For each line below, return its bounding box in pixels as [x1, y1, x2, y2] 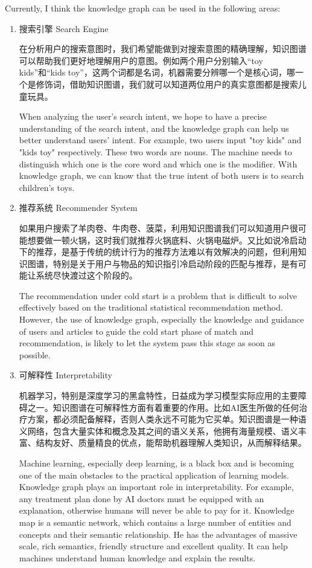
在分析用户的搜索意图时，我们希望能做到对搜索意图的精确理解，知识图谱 [19, 42, 307, 55]
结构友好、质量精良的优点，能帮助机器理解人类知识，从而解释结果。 [36, 436, 307, 449]
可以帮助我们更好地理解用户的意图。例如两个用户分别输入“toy [19, 54, 263, 66]
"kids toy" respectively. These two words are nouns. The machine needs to [19, 145, 292, 158]
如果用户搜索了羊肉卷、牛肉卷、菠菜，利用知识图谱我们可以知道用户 [19, 221, 290, 234]
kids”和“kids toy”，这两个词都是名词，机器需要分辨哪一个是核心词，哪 [19, 66, 295, 79]
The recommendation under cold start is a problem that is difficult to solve [19, 289, 297, 302]
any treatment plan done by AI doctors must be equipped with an [19, 492, 264, 505]
